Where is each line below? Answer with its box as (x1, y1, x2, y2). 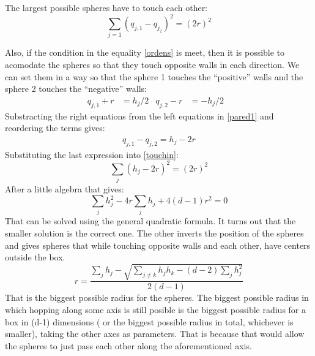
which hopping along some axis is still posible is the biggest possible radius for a (5, 303, 306, 316)
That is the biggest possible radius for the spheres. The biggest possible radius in (5, 291, 309, 304)
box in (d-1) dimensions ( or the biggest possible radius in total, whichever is (5, 315, 294, 328)
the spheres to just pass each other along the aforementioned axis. (5, 339, 252, 352)
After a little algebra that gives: (5, 183, 124, 195)
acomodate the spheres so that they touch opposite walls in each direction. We (5, 58, 300, 71)
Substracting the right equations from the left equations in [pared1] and (5, 109, 274, 122)
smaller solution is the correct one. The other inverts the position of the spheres (5, 227, 304, 240)
